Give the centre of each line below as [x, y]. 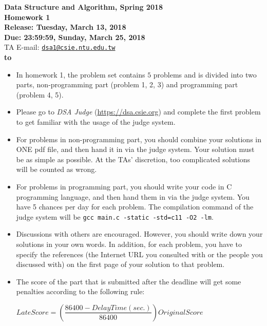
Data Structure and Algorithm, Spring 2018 [84, 7]
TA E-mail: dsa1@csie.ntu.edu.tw [60, 47]
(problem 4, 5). [40, 94]
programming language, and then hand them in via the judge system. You [133, 196]
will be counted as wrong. [56, 169]
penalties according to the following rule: [80, 291]
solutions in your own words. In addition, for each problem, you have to [129, 244]
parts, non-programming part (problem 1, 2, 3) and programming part [127, 84]
